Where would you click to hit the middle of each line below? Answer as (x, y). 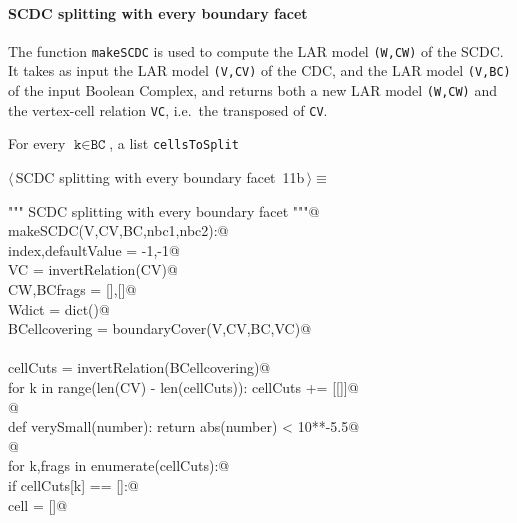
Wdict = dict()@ (59, 308)
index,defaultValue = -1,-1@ (94, 249)
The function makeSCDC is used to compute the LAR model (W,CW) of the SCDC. (256, 50)
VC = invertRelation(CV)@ (93, 269)
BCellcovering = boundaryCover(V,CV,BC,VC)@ (160, 328)
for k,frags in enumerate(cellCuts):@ (119, 465)
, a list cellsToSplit (174, 143)
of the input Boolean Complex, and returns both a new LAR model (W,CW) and (252, 90)
